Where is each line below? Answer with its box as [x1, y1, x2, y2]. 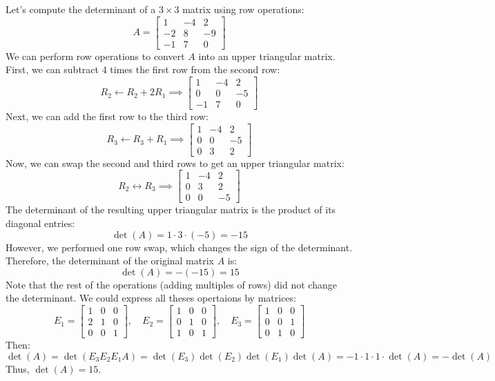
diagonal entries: [6, 215, 75, 230]
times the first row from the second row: [110, 62, 280, 77]
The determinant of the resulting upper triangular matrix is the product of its [6, 202, 336, 217]
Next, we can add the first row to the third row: [6, 108, 208, 123]
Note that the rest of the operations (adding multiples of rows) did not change [6, 277, 337, 291]
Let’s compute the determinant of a [6, 2, 156, 16]
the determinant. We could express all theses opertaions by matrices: [6, 291, 296, 305]
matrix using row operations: [182, 2, 304, 16]
